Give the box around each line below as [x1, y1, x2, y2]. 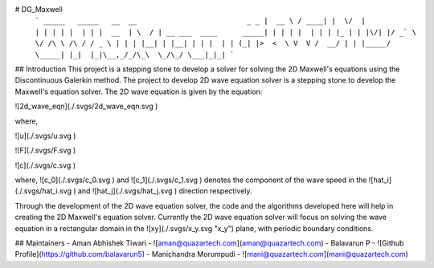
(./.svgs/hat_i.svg [14, 186, 72, 196]
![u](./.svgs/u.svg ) [14, 131, 76, 140]
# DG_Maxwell [14, 5, 63, 14]
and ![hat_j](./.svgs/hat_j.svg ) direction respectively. [77, 186, 252, 196]
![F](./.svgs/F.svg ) [14, 145, 76, 156]
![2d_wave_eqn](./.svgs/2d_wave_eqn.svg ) [14, 101, 158, 112]
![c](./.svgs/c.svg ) [14, 160, 76, 170]
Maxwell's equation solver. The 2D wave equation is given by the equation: [14, 87, 263, 96]
